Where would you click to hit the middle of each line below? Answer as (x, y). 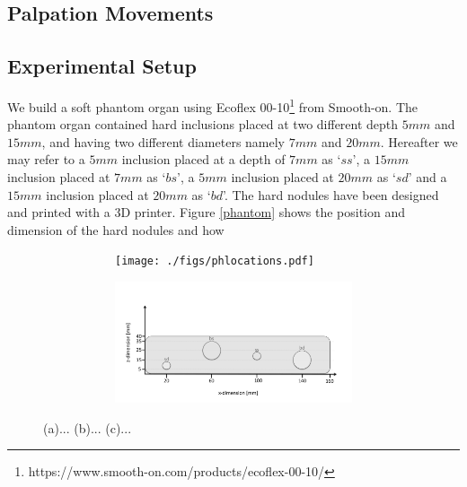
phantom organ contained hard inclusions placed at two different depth (203, 124)
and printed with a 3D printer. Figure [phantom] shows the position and (207, 212)
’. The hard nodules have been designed (330, 194)
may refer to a (46, 159)
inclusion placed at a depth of (203, 159)
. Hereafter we (419, 141)
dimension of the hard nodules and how (116, 229)
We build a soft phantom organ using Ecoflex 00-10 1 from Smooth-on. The (213, 105)
